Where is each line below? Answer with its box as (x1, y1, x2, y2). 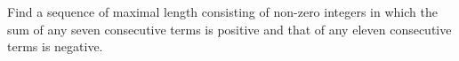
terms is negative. (7, 37, 103, 56)
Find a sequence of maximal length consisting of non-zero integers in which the (7, 3, 438, 20)
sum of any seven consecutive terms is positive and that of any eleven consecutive (7, 19, 452, 38)
